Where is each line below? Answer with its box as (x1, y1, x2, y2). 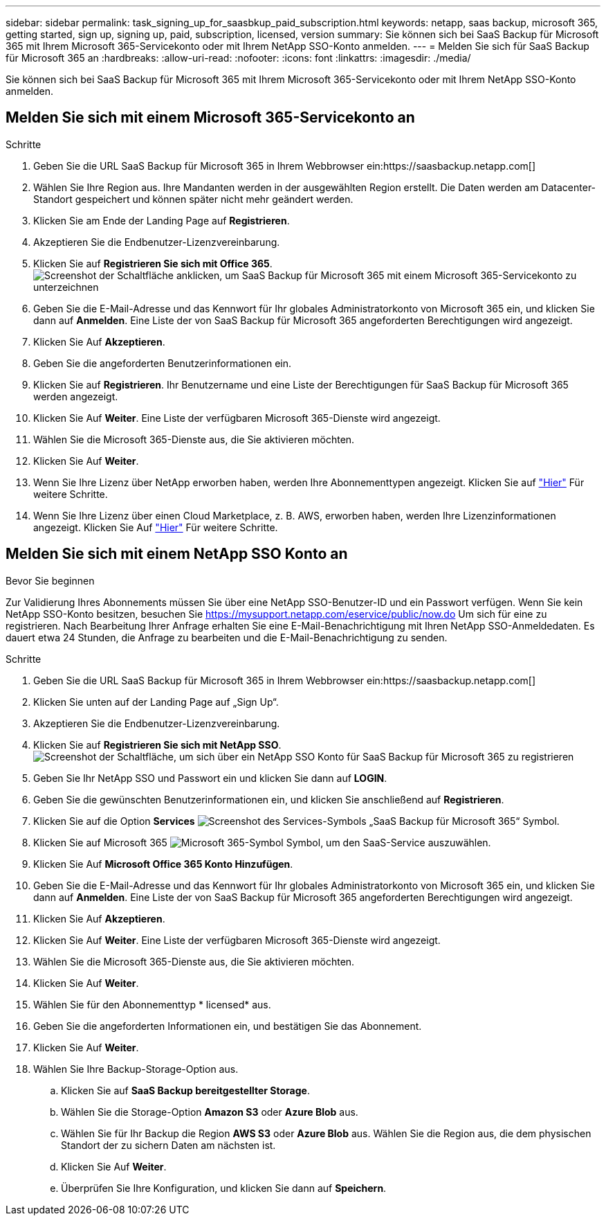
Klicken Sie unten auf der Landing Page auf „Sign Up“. (33, 695, 279, 708)
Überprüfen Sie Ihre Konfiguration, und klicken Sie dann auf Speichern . (61, 1182, 387, 1194)
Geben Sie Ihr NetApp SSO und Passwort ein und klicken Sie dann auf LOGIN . (33, 772, 387, 784)
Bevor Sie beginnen (6, 574, 95, 587)
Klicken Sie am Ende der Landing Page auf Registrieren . (33, 214, 290, 226)
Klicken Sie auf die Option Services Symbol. (33, 814, 560, 827)
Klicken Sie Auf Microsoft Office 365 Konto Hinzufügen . (33, 857, 293, 870)
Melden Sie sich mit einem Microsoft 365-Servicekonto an (6, 109, 415, 127)
